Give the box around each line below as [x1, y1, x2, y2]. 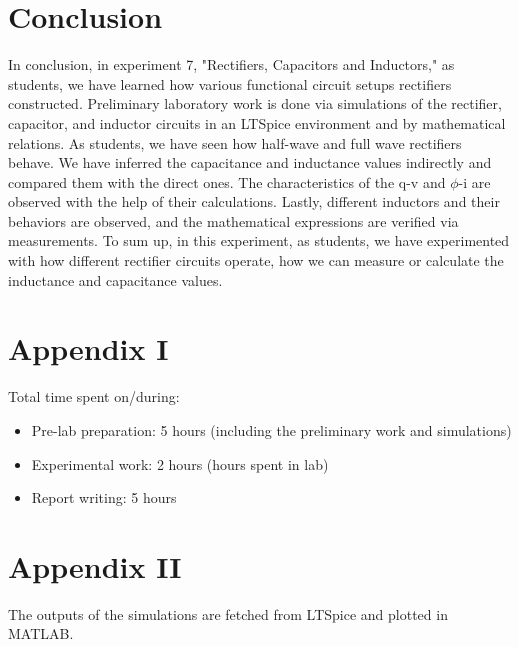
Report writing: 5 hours [31, 487, 177, 508]
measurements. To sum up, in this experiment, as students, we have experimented [8, 230, 510, 251]
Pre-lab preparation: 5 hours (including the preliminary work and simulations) [31, 419, 512, 440]
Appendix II [8, 545, 182, 586]
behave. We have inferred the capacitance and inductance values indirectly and [8, 152, 492, 173]
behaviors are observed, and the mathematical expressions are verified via [8, 210, 459, 231]
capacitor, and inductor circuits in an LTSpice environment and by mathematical [8, 112, 506, 133]
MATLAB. [8, 623, 74, 644]
